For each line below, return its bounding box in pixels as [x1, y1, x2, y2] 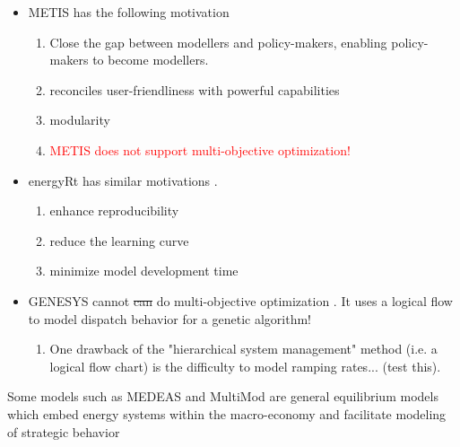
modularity [49, 110, 110, 129]
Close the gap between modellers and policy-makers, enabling [49, 32, 387, 51]
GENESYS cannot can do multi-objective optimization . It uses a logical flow [28, 291, 453, 310]
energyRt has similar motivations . [28, 171, 218, 189]
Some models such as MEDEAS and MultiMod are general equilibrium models [7, 387, 438, 406]
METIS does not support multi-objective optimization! [49, 140, 351, 159]
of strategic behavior [7, 422, 120, 441]
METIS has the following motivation [28, 3, 230, 21]
